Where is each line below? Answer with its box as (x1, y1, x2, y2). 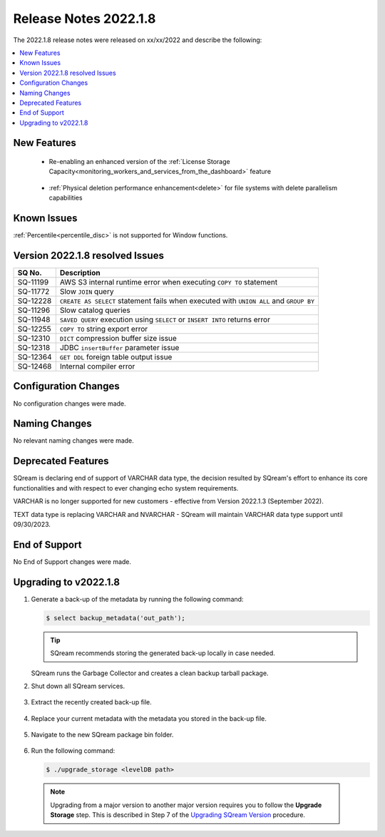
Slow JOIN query (59, 287, 114, 297)
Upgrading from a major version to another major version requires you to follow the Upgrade (50, 801, 322, 809)
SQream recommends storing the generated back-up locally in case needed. (50, 649, 276, 657)
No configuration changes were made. (13, 399, 126, 408)
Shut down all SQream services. (31, 682, 125, 690)
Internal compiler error (59, 361, 135, 371)
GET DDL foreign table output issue (59, 352, 173, 362)
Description (59, 268, 101, 278)
